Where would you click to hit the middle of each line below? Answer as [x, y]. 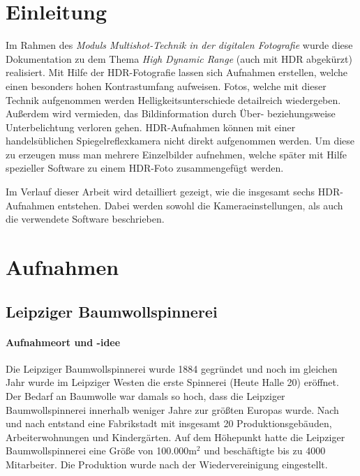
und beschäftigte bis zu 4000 [265, 451]
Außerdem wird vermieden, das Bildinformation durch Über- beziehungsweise [171, 113]
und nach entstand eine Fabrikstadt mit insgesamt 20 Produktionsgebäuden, [169, 423]
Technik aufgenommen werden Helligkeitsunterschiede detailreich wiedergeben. [173, 99]
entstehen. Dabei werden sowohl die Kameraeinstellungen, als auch [201, 205]
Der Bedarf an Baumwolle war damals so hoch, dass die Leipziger [145, 395]
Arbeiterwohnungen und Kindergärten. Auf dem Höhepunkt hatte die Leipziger [175, 437]
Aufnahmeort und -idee [63, 342]
